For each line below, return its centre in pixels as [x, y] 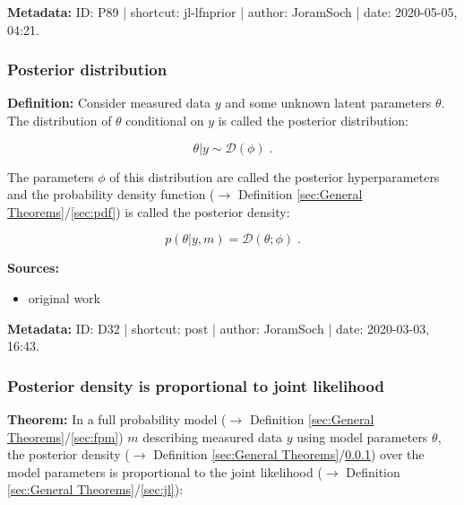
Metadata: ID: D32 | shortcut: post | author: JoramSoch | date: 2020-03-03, [219, 328]
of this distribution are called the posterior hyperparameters [275, 176]
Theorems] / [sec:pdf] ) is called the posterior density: [149, 211]
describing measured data [213, 436]
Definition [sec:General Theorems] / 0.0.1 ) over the [289, 454]
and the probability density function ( [111, 194]
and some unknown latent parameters [328, 103]
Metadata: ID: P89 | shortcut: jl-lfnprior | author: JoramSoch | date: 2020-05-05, [232, 12]
